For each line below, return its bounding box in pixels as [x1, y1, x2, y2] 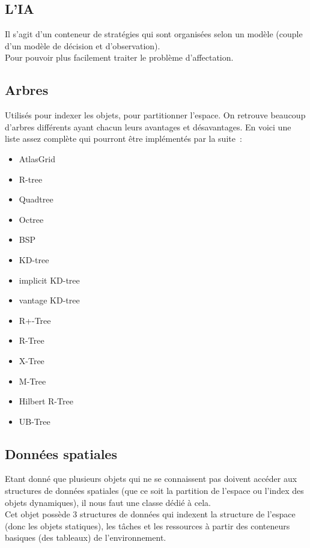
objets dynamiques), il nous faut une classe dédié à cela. [5, 496, 211, 508]
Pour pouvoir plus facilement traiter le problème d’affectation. [5, 51, 234, 64]
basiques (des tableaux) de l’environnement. [5, 531, 166, 544]
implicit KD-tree [19, 273, 80, 286]
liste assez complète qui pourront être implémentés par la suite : [5, 132, 242, 145]
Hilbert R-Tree [19, 395, 73, 407]
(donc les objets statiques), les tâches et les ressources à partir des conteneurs [5, 519, 290, 532]
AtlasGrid [19, 152, 55, 165]
